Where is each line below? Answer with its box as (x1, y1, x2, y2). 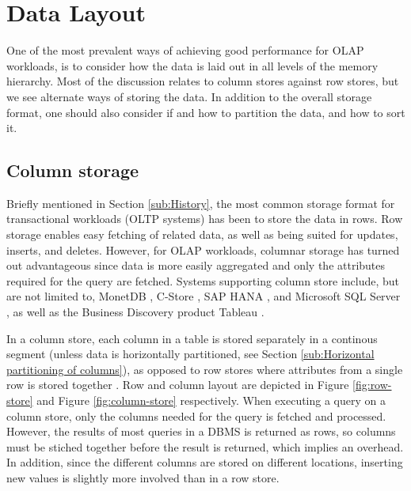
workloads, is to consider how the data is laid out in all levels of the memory (6, 57, 379, 74)
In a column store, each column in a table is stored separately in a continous (6, 330, 378, 346)
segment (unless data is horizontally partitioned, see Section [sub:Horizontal (6, 346, 375, 362)
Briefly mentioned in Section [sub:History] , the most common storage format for (6, 195, 395, 211)
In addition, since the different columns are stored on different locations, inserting (6, 454, 403, 470)
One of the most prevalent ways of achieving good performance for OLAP (6, 42, 364, 59)
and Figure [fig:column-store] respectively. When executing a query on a (36, 392, 386, 409)
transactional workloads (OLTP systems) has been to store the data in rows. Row (6, 210, 403, 227)
